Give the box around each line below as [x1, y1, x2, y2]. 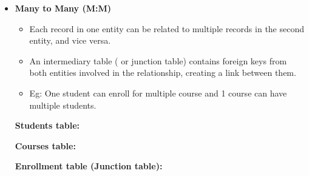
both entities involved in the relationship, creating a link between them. [29, 66, 296, 79]
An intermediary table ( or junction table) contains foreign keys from [29, 54, 287, 67]
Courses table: [15, 139, 76, 152]
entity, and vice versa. [29, 34, 111, 47]
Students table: [15, 119, 80, 132]
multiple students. [29, 98, 97, 111]
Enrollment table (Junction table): [15, 160, 163, 172]
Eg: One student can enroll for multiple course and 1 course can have [29, 86, 287, 99]
